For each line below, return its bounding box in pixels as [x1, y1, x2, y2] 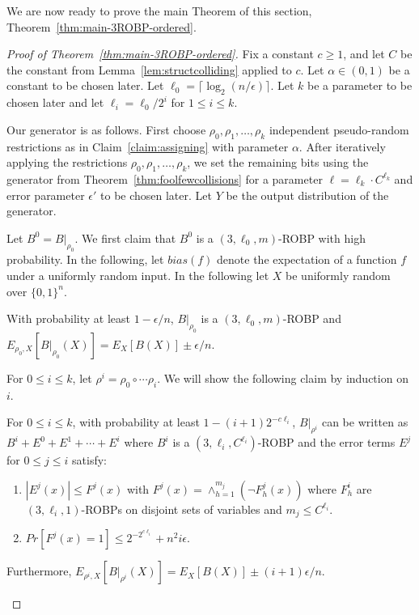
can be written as [321, 414, 408, 430]
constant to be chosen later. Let [6, 77, 164, 94]
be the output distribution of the [226, 186, 389, 203]
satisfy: [72, 452, 107, 469]
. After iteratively [298, 138, 386, 155]
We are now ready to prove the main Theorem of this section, [6, 2, 312, 19]
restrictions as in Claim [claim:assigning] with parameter [6, 138, 289, 155]
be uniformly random [286, 267, 391, 284]
